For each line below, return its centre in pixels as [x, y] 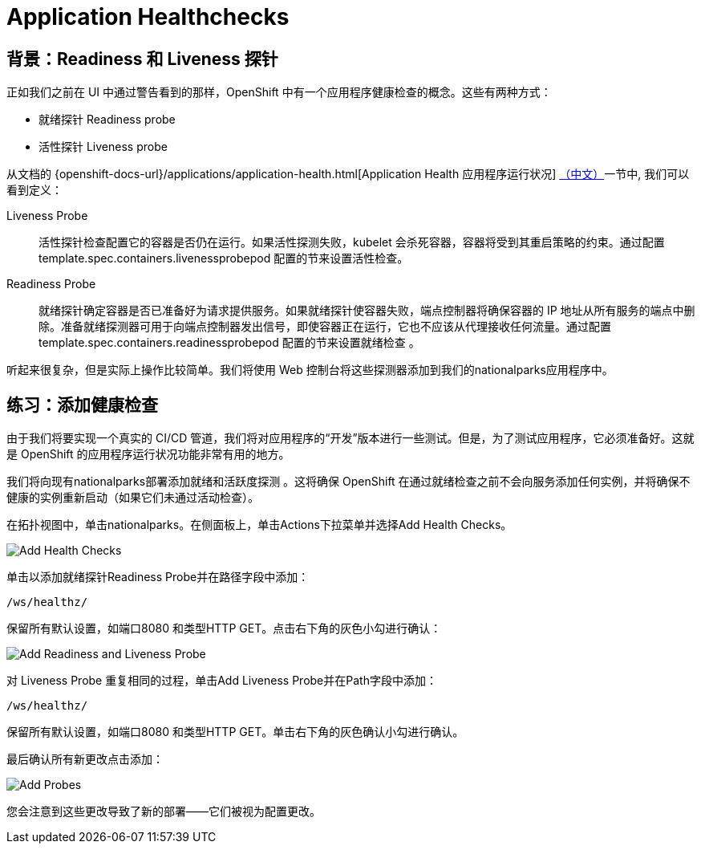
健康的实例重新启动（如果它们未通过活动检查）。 [133, 498]
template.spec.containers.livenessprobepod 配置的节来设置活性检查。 [224, 258]
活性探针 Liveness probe [103, 147]
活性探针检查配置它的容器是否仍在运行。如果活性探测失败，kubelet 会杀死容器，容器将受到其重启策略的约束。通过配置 [352, 242]
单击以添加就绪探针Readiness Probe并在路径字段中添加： [158, 577]
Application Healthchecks [148, 17]
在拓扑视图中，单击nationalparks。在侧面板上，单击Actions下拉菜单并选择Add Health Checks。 [259, 525]
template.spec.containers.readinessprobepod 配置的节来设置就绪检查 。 [229, 343]
